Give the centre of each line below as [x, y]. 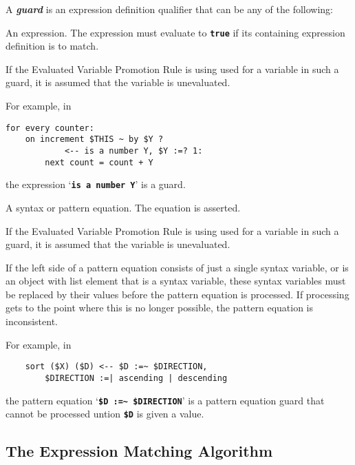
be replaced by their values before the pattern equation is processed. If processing [177, 294]
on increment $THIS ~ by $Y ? [94, 139]
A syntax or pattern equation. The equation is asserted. [123, 207]
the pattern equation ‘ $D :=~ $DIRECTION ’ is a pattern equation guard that [165, 400]
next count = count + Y [99, 162]
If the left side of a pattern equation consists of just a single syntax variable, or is [177, 267]
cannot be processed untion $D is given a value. [105, 414]
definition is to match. [52, 46]
